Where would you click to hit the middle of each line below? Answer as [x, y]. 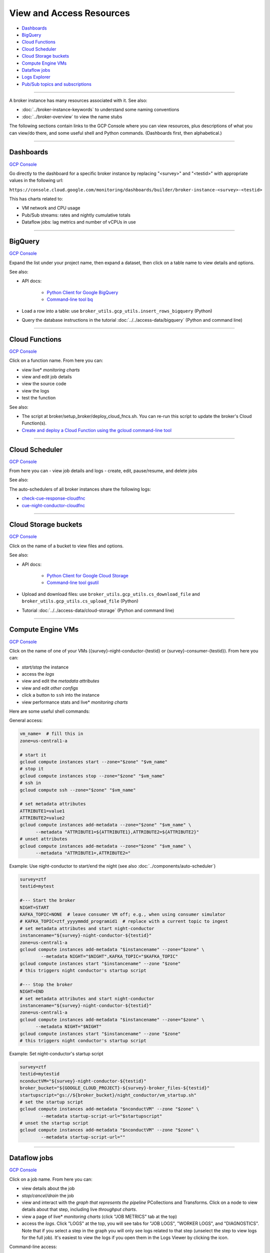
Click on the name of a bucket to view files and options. [66, 546]
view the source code [44, 384]
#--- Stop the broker [46, 984]
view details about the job [48, 1188]
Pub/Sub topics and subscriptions [57, 84]
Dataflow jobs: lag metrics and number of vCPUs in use [79, 222]
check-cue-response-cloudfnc [53, 498]
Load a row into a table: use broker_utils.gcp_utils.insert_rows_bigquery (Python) [117, 311]
